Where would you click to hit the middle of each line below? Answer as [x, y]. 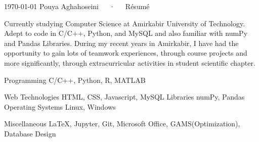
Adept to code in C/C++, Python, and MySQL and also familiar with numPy [126, 33]
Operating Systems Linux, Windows [60, 106]
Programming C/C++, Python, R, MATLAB [75, 80]
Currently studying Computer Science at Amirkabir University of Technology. [125, 23]
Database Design [30, 133]
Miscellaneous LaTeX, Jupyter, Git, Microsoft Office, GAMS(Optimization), [122, 124]
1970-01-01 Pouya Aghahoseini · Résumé [77, 6]
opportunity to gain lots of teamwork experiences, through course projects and [126, 53]
